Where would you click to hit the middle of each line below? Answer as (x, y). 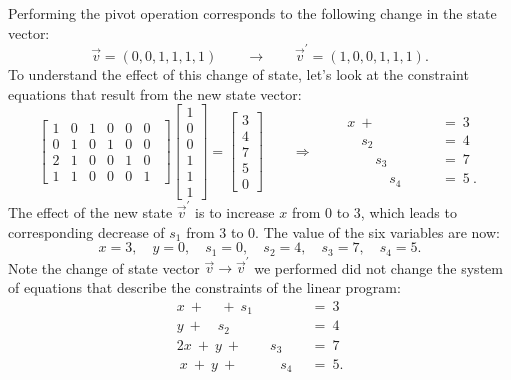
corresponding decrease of (86, 231)
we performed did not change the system (378, 267)
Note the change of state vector (104, 267)
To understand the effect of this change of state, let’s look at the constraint (238, 73)
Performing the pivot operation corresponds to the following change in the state (252, 13)
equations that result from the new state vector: (155, 93)
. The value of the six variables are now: (377, 231)
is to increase (235, 212)
